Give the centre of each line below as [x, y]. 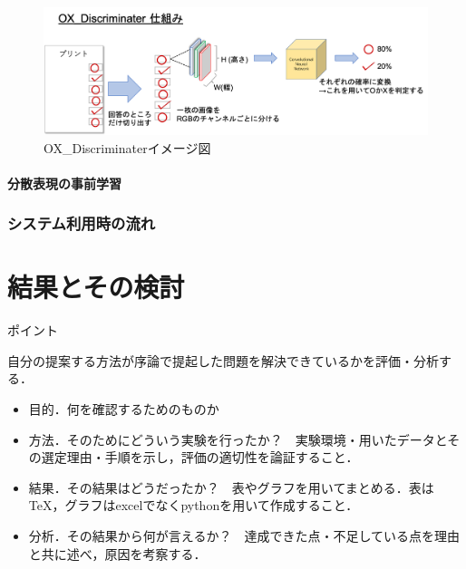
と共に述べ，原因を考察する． [117, 553]
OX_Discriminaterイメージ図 [127, 147]
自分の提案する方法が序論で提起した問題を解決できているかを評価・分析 [223, 360]
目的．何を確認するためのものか [124, 409]
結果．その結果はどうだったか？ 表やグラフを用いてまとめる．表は [231, 487]
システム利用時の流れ [82, 223]
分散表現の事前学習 [64, 183]
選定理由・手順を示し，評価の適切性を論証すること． [200, 457]
